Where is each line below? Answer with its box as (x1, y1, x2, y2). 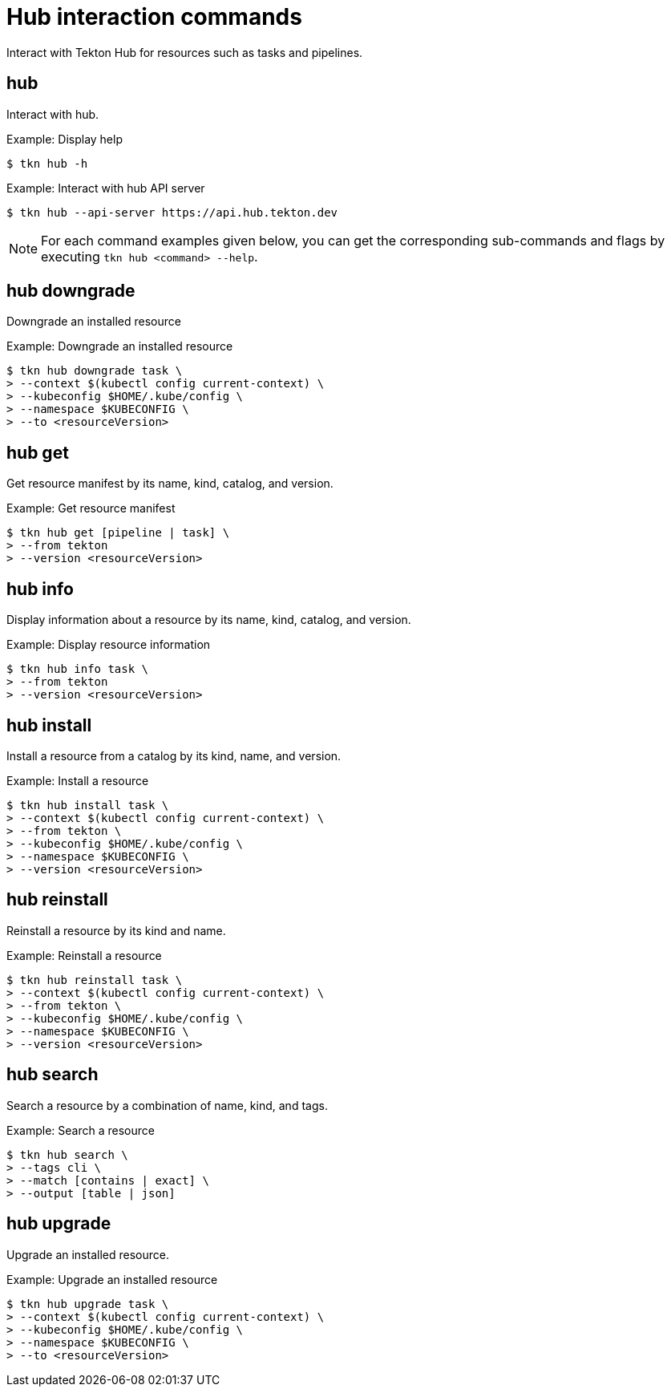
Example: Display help (6, 132, 123, 146)
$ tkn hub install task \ (6, 798, 169, 812)
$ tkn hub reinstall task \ (6, 973, 183, 986)
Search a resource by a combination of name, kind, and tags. (6, 1098, 328, 1112)
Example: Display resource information (6, 638, 211, 652)
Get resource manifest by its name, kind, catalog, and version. (6, 476, 333, 491)
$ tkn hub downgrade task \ (6, 364, 183, 378)
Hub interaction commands (6, 3, 302, 30)
